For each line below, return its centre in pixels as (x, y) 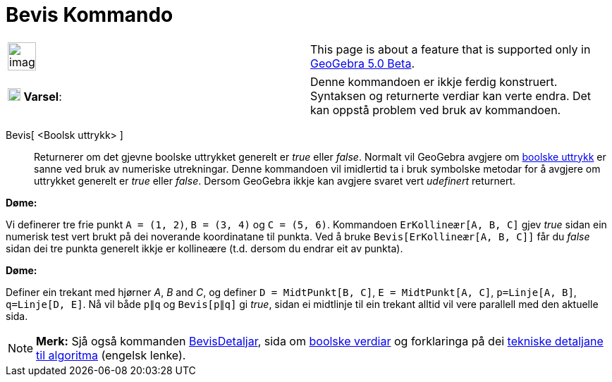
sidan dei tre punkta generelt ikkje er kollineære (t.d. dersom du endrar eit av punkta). (204, 248)
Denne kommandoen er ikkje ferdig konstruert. (434, 81)
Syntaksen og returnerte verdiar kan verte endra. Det (451, 95)
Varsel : (43, 96)
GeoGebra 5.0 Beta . (362, 63)
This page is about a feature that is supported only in (451, 49)
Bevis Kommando (90, 15)
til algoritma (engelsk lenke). (111, 355)
